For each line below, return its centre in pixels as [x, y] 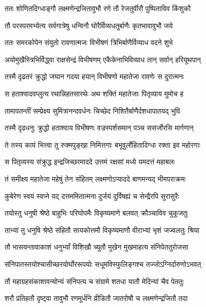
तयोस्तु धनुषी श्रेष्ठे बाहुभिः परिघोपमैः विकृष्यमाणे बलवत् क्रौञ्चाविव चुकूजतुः [96, 213]
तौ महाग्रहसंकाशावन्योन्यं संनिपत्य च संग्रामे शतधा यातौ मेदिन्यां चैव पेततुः [94, 281]
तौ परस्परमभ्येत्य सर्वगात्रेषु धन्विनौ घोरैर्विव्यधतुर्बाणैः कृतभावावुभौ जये [89, 25]
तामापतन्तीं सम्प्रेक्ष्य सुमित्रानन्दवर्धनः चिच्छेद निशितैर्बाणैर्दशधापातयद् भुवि [92, 110]
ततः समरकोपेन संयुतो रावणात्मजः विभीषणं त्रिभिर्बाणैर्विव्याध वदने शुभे [89, 42]
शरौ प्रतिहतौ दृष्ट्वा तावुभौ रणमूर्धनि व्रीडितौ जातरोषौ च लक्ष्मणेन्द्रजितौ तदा [96, 298]
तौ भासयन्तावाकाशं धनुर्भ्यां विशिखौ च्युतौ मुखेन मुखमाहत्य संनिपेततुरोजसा [96, 247]
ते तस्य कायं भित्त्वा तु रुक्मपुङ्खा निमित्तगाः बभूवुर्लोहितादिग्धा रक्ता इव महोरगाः [102, 144]
